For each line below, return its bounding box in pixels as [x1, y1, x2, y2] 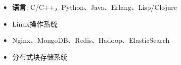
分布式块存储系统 [12, 51, 68, 62]
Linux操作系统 [12, 18, 58, 29]
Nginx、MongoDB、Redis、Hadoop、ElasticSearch [12, 35, 170, 45]
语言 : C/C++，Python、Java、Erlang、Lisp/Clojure [12, 2, 177, 12]
